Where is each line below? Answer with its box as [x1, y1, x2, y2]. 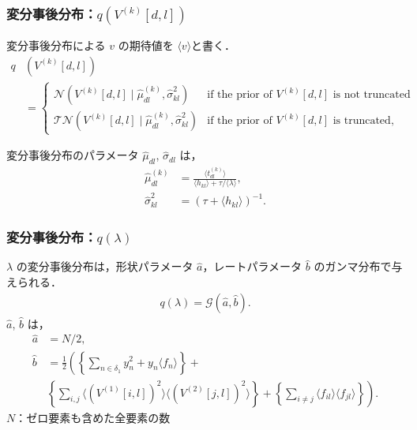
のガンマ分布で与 [314, 258, 403, 275]
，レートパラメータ [202, 258, 302, 275]
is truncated [332, 115, 391, 127]
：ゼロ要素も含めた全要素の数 [15, 409, 171, 425]
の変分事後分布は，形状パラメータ [16, 258, 193, 275]
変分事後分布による [6, 37, 106, 54]
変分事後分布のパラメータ [6, 147, 139, 163]
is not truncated [332, 89, 411, 101]
